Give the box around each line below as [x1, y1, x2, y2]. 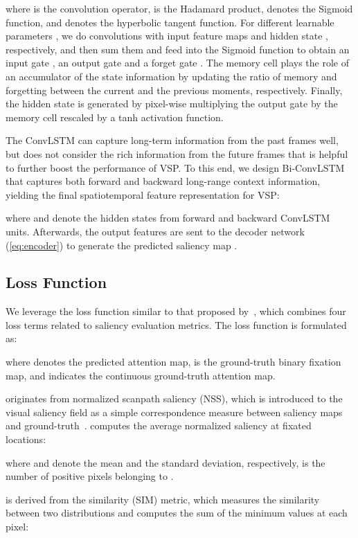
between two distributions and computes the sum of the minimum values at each [6, 505, 348, 520]
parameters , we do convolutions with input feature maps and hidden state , [6, 28, 328, 43]
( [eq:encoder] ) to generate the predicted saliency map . [6, 237, 238, 252]
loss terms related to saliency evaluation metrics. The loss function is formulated [6, 317, 347, 332]
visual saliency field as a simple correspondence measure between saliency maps [6, 404, 343, 419]
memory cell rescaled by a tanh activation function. [6, 109, 224, 124]
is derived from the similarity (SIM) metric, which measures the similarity [6, 492, 320, 506]
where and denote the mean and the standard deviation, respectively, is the [6, 455, 325, 469]
